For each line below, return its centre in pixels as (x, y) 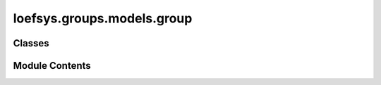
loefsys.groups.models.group (103, 18)
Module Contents (52, 66)
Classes (31, 43)
